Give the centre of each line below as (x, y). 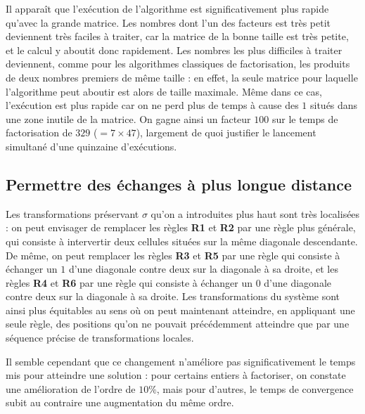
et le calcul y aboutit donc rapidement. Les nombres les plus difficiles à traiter (174, 50)
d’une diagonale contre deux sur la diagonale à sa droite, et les (203, 269)
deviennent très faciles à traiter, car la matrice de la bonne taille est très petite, (177, 36)
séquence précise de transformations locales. (100, 338)
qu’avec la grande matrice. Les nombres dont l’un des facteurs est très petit (168, 22)
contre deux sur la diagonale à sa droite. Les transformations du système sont (173, 296)
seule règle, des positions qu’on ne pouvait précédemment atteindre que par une (178, 324)
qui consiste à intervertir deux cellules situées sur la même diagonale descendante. (182, 241)
